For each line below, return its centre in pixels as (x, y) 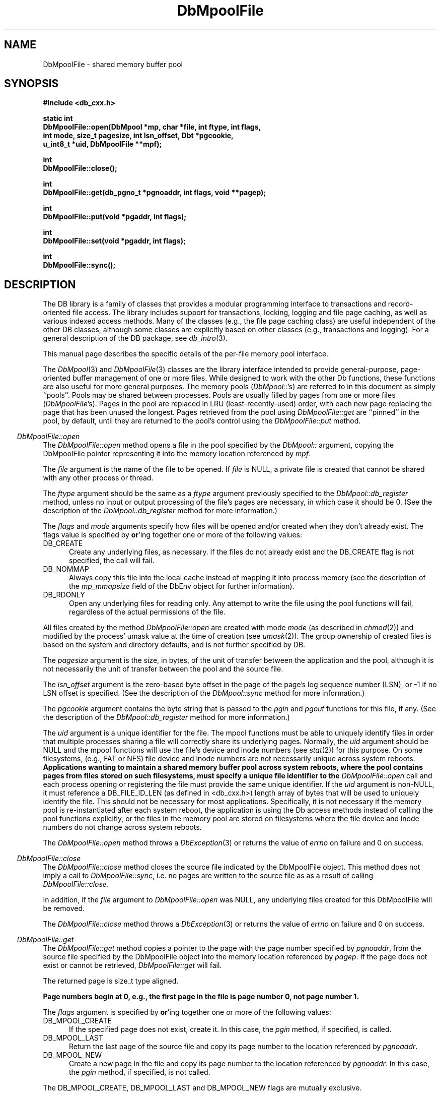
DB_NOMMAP (66, 569)
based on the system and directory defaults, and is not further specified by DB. (174, 645)
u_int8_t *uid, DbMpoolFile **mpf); (102, 144)
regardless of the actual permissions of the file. (147, 612)
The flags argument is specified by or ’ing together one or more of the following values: (187, 1012)
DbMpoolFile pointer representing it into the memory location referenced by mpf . (177, 454)
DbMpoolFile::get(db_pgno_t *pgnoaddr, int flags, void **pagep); (155, 193)
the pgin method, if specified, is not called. (140, 1072)
